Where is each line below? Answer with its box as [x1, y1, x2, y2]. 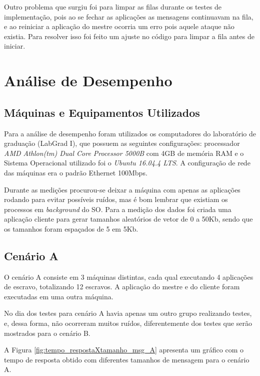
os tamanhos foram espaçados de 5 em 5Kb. [4, 223, 138, 234]
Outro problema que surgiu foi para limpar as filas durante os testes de [4, 2, 222, 12]
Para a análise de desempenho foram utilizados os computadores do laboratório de [4, 128, 256, 138]
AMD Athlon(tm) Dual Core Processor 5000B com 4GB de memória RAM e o [4, 147, 244, 158]
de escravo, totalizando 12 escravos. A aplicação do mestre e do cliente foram [4, 281, 240, 292]
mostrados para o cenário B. [4, 327, 90, 338]
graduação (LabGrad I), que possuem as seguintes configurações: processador [4, 138, 240, 148]
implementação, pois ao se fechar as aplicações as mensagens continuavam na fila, [4, 11, 253, 22]
